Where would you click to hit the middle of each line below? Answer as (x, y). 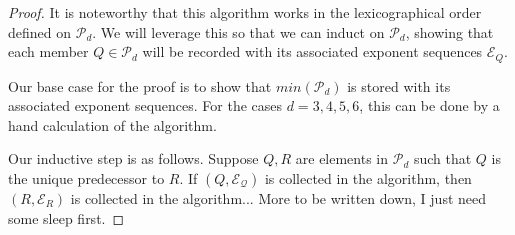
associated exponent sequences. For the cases (145, 105)
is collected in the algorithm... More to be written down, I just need (278, 198)
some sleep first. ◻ (66, 217)
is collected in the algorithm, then (368, 178)
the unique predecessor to (86, 178)
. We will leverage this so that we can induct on (238, 31)
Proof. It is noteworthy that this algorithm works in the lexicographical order (245, 12)
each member (48, 51)
